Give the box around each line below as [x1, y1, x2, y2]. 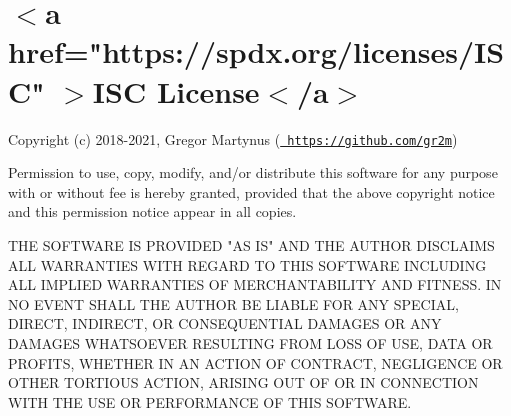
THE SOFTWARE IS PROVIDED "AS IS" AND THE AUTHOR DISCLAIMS [8, 234, 495, 255]
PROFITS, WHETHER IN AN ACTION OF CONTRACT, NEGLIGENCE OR [8, 352, 503, 373]
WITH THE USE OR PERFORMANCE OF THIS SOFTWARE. [8, 391, 412, 412]
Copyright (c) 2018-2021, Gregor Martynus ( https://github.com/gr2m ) [8, 128, 458, 149]
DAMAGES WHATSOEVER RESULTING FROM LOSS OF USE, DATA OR [8, 332, 493, 353]
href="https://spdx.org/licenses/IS [8, 31, 505, 72]
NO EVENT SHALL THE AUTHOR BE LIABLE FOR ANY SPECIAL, [8, 293, 459, 314]
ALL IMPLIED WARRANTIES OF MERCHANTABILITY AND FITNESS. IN [8, 274, 502, 295]
